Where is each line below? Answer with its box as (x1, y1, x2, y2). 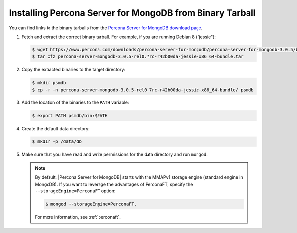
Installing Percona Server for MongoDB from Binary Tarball (9, 7, 256, 18)
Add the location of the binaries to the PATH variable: (21, 99, 129, 105)
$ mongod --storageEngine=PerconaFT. (45, 201, 137, 207)
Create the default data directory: (21, 125, 90, 131)
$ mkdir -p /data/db (32, 139, 82, 144)
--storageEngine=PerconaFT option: (35, 188, 116, 194)
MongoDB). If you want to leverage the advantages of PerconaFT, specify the (35, 181, 193, 187)
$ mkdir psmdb (32, 80, 66, 86)
